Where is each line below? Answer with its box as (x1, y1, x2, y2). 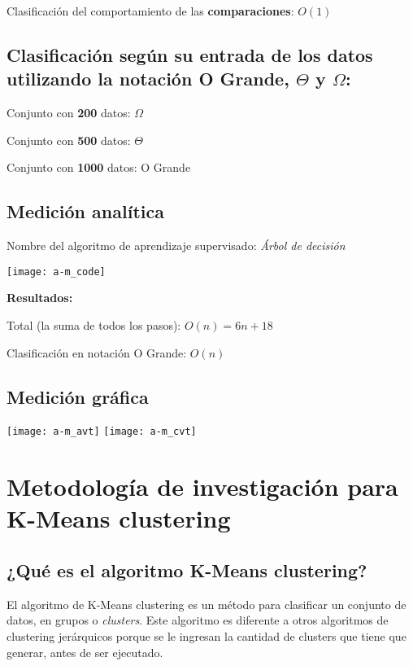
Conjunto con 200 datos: (7, 104, 131, 121)
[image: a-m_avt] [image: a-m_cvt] (7, 426, 197, 438)
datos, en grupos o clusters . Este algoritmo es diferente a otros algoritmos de (7, 611, 389, 629)
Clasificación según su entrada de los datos (7, 42, 373, 67)
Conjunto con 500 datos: (7, 131, 131, 148)
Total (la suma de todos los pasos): (7, 317, 181, 334)
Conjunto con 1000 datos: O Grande (7, 159, 191, 176)
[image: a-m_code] (7, 265, 106, 278)
